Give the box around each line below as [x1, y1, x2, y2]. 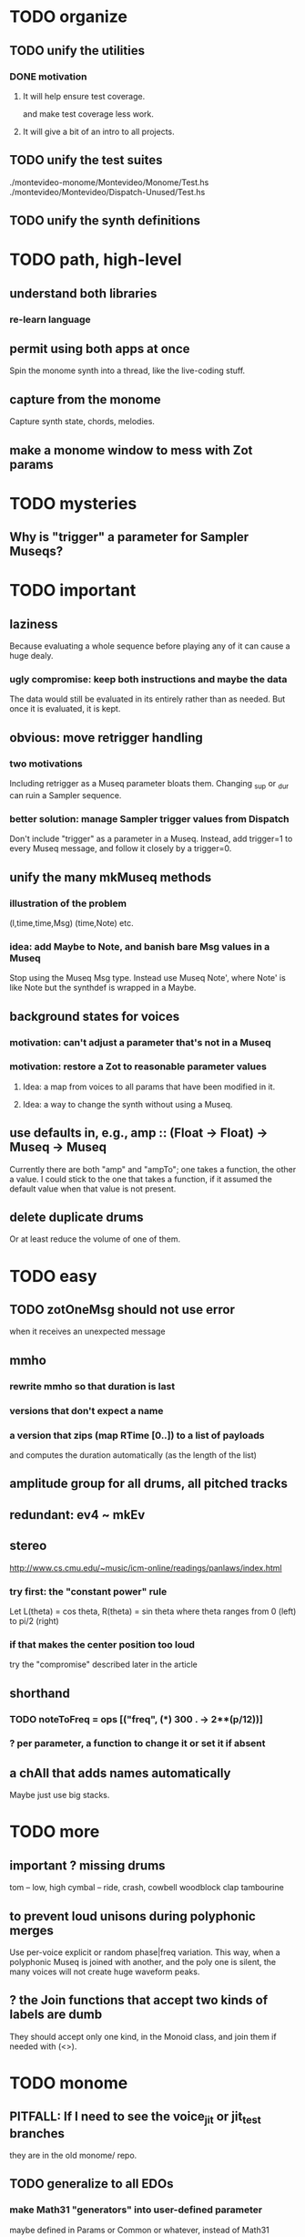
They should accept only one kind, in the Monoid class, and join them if [9, 2031, 277, 2042]
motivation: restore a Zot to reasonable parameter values [9, 1060, 267, 1073]
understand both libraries [9, 286, 158, 301]
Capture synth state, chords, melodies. [9, 416, 155, 427]
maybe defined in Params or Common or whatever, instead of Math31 [9, 2224, 270, 2235]
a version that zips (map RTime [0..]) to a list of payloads [9, 1429, 265, 1441]
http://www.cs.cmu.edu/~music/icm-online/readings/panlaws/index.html [9, 1562, 282, 1573]
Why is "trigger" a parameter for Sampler [9, 529, 249, 545]
